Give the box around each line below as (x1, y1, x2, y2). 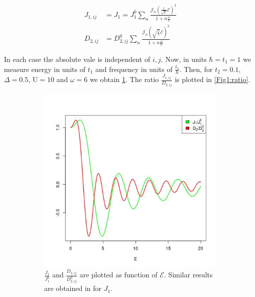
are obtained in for (44, 283, 102, 293)
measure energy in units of (4, 63, 86, 74)
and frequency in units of (95, 63, 173, 74)
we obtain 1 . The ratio (89, 74, 159, 85)
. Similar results (164, 269, 213, 280)
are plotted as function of (79, 269, 158, 280)
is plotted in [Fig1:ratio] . (175, 74, 250, 85)
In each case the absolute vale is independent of (4, 53, 151, 64)
